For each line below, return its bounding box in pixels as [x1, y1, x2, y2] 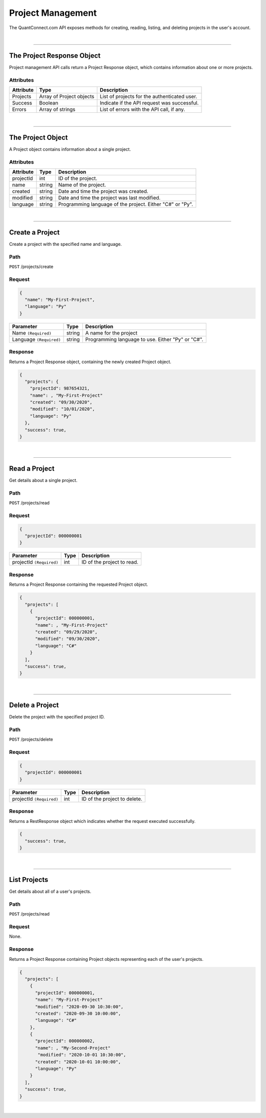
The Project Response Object [9, 51, 101, 60]
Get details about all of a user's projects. [9, 888, 92, 894]
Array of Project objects [39, 93, 95, 100]
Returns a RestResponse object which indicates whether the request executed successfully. [9, 818, 196, 824]
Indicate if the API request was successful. [100, 99, 199, 106]
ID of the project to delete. [81, 795, 142, 802]
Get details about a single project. [9, 477, 78, 483]
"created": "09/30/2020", [30, 400, 93, 405]
